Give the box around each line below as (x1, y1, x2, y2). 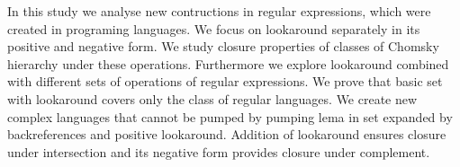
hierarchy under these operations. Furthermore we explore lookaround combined (7, 54, 449, 73)
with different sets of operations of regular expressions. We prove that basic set (7, 72, 443, 91)
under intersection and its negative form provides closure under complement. (7, 142, 430, 161)
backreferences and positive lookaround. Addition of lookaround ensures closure (7, 125, 446, 144)
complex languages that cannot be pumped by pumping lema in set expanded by (7, 107, 453, 126)
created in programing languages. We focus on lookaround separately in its (7, 19, 420, 38)
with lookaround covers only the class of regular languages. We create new (7, 89, 418, 108)
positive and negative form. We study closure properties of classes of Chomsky (7, 37, 439, 56)
